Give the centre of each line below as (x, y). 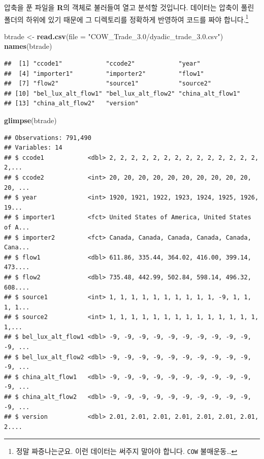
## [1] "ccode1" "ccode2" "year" (102, 64)
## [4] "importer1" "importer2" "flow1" (104, 74)
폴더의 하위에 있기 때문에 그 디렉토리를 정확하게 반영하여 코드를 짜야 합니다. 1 (126, 18)
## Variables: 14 (33, 148)
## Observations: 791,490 (48, 138)
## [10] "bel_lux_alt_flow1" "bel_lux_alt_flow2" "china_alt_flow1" (122, 93)
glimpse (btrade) (30, 120)
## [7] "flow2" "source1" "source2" (108, 84)
